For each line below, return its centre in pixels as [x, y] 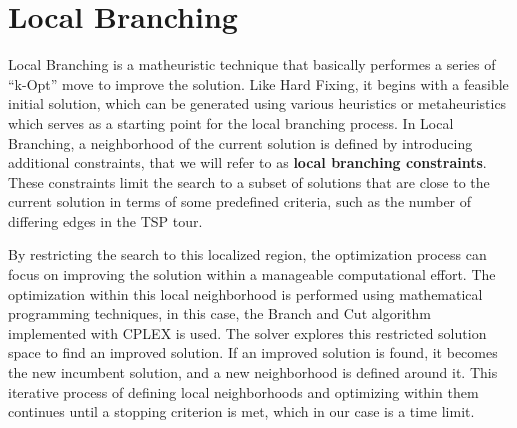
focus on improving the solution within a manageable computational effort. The [252, 274]
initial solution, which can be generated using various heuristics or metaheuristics [257, 103]
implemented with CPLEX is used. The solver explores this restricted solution [247, 332]
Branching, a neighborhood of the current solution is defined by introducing [240, 142]
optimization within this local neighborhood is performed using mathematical [245, 293]
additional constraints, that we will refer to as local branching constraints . [247, 162]
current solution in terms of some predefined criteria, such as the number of [240, 201]
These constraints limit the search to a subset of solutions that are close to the [249, 181]
